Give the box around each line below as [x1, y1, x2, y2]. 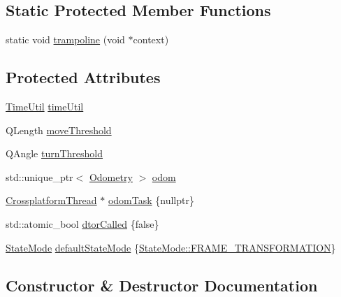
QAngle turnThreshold [6, 146, 103, 161]
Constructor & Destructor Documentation [6, 274, 318, 296]
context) [133, 32, 169, 47]
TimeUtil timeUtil [6, 99, 84, 113]
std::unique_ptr [6, 169, 73, 184]
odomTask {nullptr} [108, 193, 194, 208]
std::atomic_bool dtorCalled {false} [6, 216, 159, 231]
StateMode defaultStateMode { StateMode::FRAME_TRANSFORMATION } [6, 240, 336, 254]
